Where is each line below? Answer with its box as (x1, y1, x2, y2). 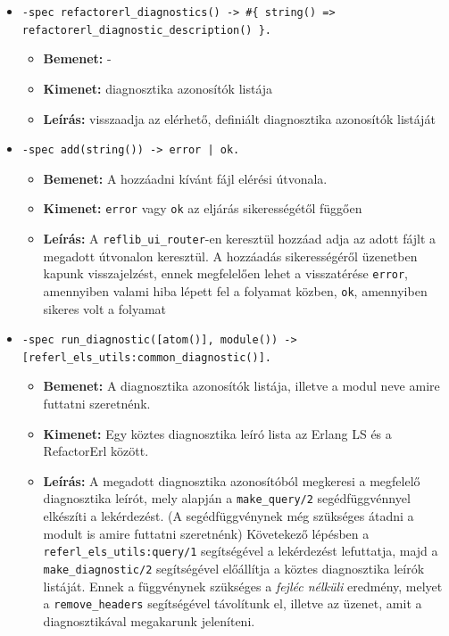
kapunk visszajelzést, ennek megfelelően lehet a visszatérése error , (43, 264, 409, 283)
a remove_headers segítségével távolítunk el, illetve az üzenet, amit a (43, 594, 422, 613)
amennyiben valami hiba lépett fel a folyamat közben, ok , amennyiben (43, 281, 428, 300)
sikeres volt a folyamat (43, 299, 167, 318)
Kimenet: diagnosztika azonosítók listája (43, 78, 273, 97)
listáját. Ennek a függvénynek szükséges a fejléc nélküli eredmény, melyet (43, 576, 443, 595)
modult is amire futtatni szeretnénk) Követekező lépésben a (43, 524, 370, 542)
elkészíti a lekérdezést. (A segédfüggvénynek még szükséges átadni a (43, 507, 414, 525)
